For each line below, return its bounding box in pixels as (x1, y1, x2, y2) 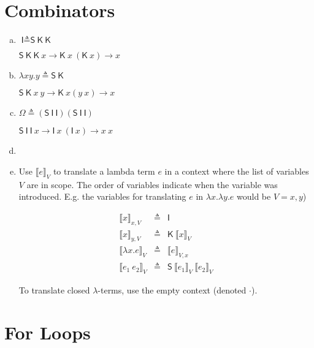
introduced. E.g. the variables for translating (18, 190, 186, 203)
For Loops (4, 319, 91, 344)
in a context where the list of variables (164, 164, 309, 177)
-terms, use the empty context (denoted (98, 284, 247, 297)
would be (237, 190, 271, 203)
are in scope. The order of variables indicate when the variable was (26, 178, 278, 191)
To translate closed (18, 284, 90, 297)
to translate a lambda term (53, 164, 155, 177)
